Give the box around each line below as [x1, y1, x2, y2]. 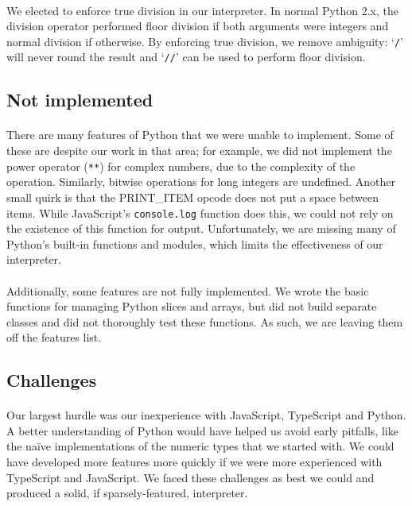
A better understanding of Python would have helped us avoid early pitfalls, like [6, 422, 398, 438]
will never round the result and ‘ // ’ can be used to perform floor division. [6, 48, 366, 65]
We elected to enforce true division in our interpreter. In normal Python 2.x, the [6, 2, 398, 18]
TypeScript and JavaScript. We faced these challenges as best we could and [6, 469, 375, 485]
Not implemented [6, 87, 154, 112]
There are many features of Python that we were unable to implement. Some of [6, 126, 394, 143]
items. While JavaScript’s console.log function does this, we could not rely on [6, 204, 394, 221]
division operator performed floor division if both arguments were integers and [6, 17, 389, 34]
